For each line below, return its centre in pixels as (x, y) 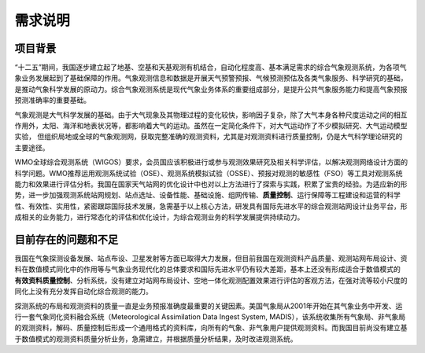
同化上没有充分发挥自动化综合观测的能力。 (83, 292)
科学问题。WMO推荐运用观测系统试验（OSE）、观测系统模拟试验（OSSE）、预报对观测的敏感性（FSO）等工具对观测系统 (209, 173)
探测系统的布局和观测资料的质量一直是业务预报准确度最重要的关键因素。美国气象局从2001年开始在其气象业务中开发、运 (209, 306)
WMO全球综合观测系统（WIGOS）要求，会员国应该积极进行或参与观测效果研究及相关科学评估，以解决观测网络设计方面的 (211, 162)
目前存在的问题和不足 (66, 239)
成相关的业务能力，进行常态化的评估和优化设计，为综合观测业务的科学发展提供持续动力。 (159, 217)
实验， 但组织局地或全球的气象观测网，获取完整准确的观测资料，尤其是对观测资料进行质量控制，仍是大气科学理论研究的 (209, 137)
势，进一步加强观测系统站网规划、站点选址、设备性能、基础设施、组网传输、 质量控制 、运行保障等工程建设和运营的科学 (207, 195)
